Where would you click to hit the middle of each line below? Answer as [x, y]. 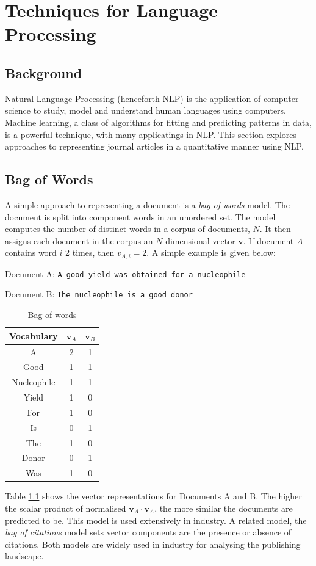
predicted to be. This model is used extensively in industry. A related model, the [156, 520]
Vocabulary [34, 336]
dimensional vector [200, 240]
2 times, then [90, 252]
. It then [275, 229]
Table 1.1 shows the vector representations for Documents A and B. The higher [153, 496]
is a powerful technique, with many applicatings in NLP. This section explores [151, 134]
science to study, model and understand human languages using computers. [146, 110]
